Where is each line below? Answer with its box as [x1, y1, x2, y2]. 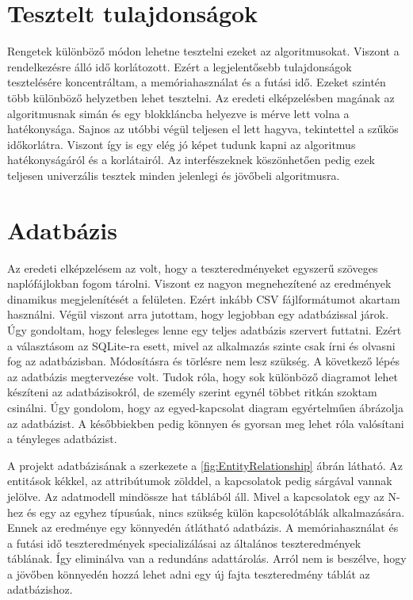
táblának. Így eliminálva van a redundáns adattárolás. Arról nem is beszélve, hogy [7, 550, 407, 567]
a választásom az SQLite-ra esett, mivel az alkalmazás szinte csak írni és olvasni [7, 337, 396, 354]
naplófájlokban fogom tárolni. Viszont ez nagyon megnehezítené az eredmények [7, 275, 392, 292]
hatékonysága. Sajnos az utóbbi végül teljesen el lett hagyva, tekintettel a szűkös [7, 120, 399, 137]
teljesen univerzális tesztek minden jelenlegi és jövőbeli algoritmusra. [7, 166, 340, 183]
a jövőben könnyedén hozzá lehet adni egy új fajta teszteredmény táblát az [7, 565, 370, 582]
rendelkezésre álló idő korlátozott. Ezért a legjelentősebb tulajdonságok [7, 58, 352, 75]
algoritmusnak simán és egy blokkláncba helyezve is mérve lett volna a [7, 105, 350, 121]
